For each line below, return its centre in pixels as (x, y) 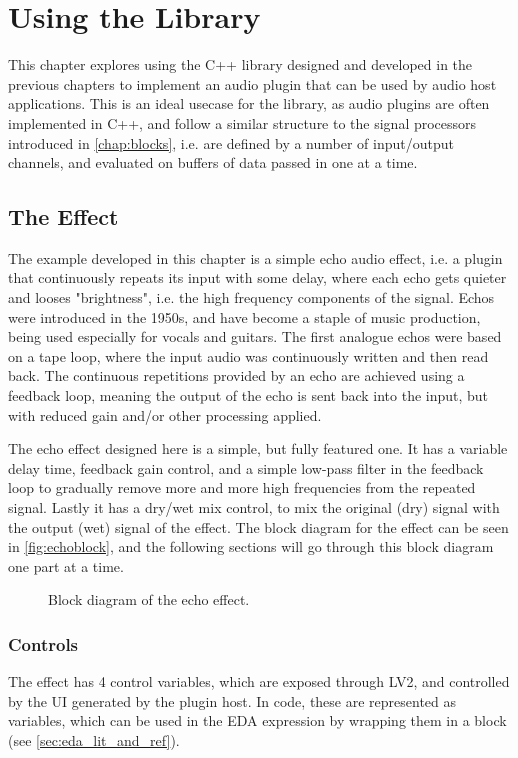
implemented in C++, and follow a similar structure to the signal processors (242, 122)
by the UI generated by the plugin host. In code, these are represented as (232, 700)
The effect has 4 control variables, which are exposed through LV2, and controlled (259, 681)
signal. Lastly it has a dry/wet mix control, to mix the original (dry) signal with (254, 507)
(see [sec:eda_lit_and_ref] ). (94, 739)
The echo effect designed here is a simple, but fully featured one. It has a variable (258, 448)
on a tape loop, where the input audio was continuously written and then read (248, 355)
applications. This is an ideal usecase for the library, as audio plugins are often (249, 103)
